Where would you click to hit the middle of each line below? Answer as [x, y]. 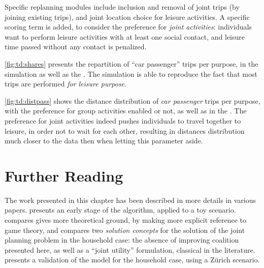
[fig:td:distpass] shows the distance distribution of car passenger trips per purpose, [133, 100]
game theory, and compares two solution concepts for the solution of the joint [125, 230]
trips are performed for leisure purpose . [65, 84]
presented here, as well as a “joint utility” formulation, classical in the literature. [130, 249]
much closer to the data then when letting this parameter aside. [104, 141]
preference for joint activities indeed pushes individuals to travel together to [123, 120]
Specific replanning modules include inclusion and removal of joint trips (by [122, 7]
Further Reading [64, 175]
